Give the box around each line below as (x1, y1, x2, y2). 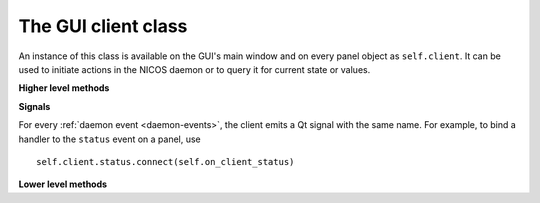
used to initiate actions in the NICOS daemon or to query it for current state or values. (18, 63, 371, 75)
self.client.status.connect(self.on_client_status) (36, 156, 295, 167)
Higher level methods (18, 82, 110, 94)
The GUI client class (18, 15, 188, 37)
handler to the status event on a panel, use (18, 133, 202, 145)
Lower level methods (18, 178, 108, 190)
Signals (18, 100, 51, 112)
